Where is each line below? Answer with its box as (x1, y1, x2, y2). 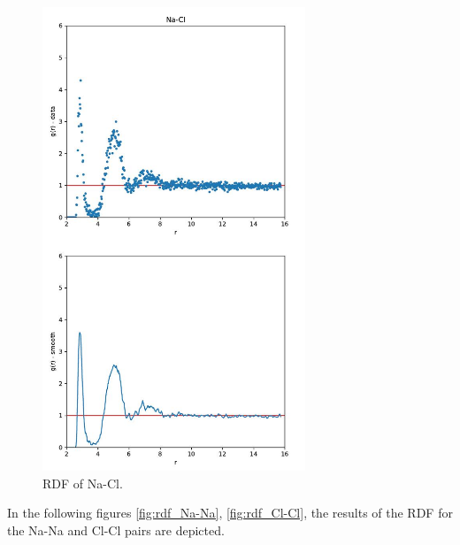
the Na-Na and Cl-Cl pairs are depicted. (7, 520, 225, 539)
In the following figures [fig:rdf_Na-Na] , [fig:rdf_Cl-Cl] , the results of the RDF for (7, 503, 453, 522)
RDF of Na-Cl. (42, 473, 123, 492)
